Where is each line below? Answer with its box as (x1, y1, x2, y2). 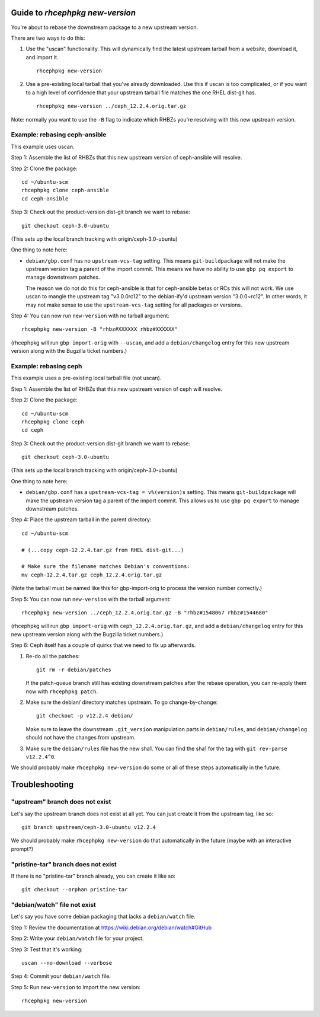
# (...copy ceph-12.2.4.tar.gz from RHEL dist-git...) (21, 546, 184, 553)
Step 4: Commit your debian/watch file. (11, 973, 111, 980)
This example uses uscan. (11, 143, 75, 150)
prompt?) (11, 845, 34, 852)
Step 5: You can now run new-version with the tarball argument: (11, 595, 171, 602)
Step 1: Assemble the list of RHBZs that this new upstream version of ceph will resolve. (11, 385, 222, 393)
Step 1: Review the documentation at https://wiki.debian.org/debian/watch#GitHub (11, 924, 212, 931)
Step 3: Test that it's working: (11, 946, 83, 953)
